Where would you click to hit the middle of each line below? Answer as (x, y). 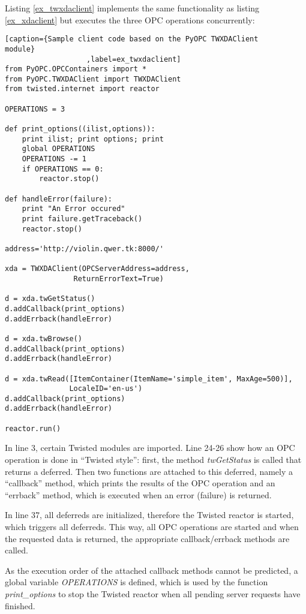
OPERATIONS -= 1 (54, 159)
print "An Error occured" (73, 209)
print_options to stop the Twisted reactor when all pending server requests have (153, 593)
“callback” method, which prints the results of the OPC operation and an (140, 483)
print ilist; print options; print (93, 139)
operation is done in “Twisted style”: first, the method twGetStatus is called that (153, 460)
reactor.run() (33, 428)
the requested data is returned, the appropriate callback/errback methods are (147, 538)
